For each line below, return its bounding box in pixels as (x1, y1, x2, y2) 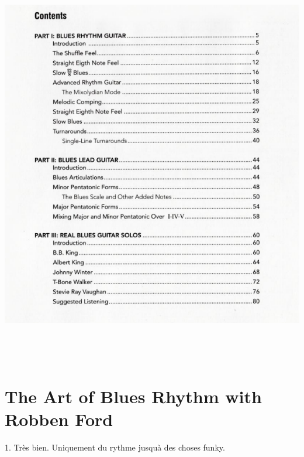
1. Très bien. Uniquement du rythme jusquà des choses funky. (5, 441, 225, 453)
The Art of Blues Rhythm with (5, 384, 262, 408)
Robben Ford (5, 407, 113, 431)
